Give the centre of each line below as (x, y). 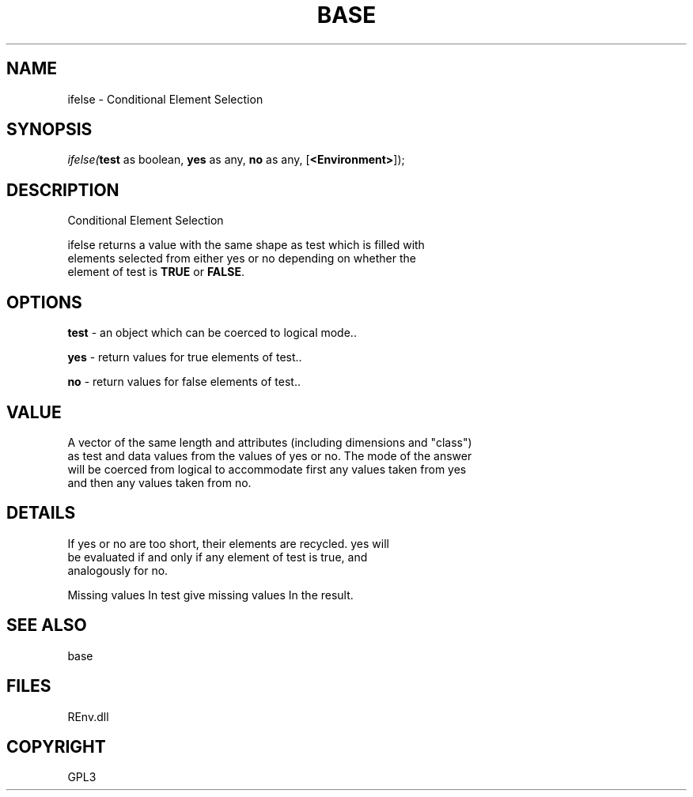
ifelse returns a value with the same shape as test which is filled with (246, 245)
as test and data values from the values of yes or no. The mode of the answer (270, 455)
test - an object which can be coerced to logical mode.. (212, 333)
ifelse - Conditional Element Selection (165, 99)
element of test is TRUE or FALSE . (156, 272)
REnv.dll (88, 716)
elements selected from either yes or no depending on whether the (242, 259)
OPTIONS (44, 302)
